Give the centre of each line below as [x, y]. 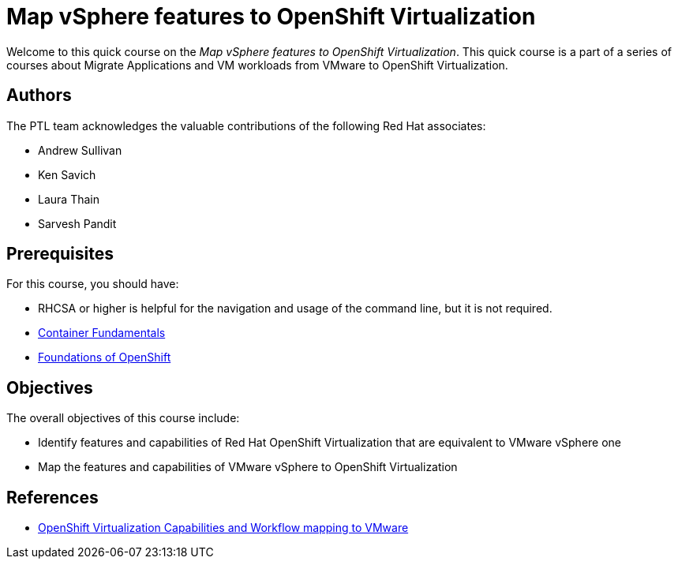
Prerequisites [60, 254]
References [52, 497]
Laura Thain [69, 199]
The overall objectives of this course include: [123, 418]
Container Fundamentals [102, 333]
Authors [39, 95]
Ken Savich [67, 174]
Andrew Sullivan [80, 150]
